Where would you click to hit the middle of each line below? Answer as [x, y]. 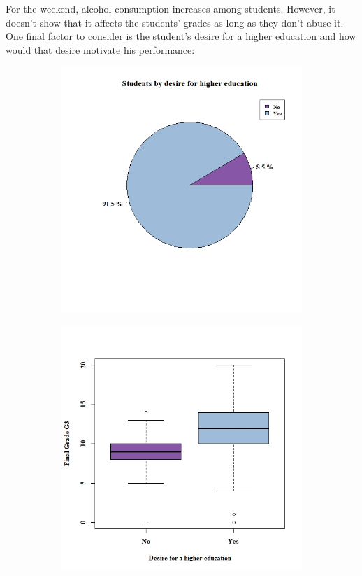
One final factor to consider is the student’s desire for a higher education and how [181, 36]
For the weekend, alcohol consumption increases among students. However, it [171, 8]
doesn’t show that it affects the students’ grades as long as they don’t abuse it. [175, 22]
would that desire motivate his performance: [100, 49]
